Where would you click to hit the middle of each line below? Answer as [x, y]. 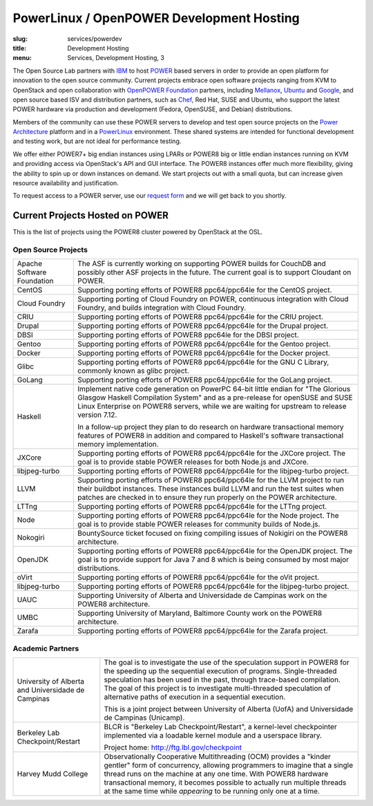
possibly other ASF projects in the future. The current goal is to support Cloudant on [214, 272]
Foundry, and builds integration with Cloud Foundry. [162, 308]
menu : [22, 58]
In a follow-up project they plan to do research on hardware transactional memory [211, 427]
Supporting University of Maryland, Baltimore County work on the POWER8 [200, 613]
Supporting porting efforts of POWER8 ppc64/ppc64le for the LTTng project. [202, 507]
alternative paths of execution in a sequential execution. [195, 697]
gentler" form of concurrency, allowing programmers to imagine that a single [229, 765]
